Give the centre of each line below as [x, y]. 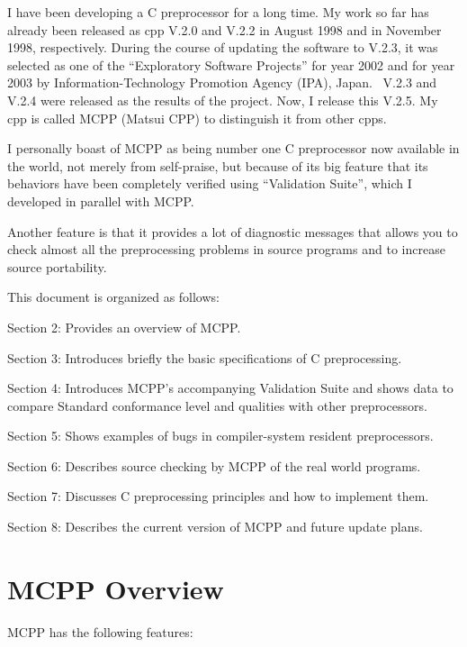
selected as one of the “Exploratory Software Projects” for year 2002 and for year [231, 64]
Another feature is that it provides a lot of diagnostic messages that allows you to [233, 231]
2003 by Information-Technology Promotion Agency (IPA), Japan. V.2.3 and [222, 82]
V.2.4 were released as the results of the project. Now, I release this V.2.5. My [223, 100]
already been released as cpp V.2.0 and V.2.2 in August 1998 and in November [225, 29]
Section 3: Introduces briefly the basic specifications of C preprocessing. [205, 357]
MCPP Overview [116, 588]
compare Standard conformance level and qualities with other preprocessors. [217, 405]
